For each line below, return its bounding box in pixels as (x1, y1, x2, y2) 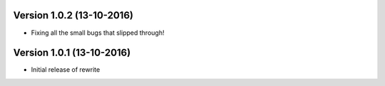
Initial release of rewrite (31, 65, 101, 74)
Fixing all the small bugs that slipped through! (31, 28, 165, 37)
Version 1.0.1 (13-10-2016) (13, 47, 131, 59)
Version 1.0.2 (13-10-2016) (13, 9, 133, 21)
